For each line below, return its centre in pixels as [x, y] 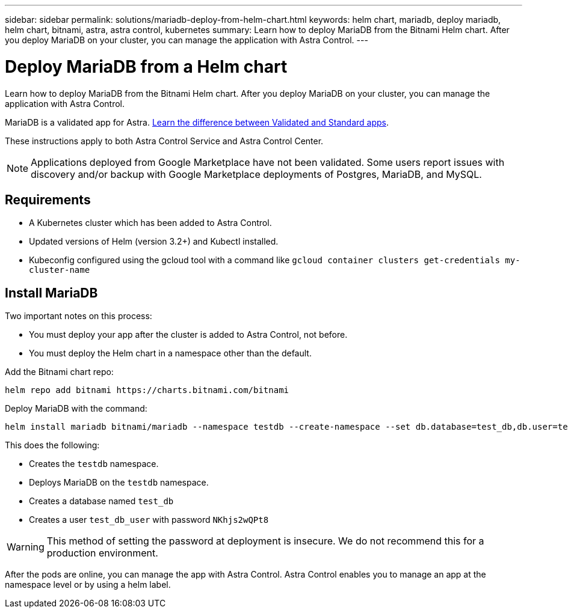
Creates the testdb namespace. [94, 464]
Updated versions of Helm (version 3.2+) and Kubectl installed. [154, 242]
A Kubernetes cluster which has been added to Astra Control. [150, 223]
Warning [26, 547]
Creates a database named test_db [101, 501]
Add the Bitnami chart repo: [59, 372]
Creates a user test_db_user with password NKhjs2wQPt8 [149, 520]
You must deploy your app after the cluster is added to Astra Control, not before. [188, 335]
